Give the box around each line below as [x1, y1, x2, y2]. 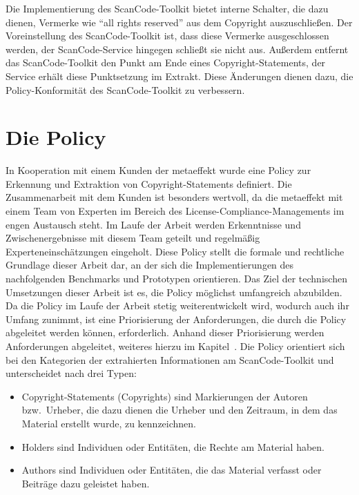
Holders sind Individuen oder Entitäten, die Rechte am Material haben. [21, 439, 324, 454]
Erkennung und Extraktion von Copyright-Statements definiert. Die [6, 176, 292, 191]
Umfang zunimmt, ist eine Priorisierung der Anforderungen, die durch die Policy [6, 311, 347, 326]
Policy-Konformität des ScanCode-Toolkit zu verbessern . [6, 82, 245, 97]
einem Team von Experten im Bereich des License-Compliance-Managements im [6, 204, 345, 218]
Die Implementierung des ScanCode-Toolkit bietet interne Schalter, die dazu [6, 1, 329, 15]
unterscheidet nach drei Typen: [6, 366, 137, 380]
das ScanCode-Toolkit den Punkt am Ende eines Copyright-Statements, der [6, 55, 326, 70]
